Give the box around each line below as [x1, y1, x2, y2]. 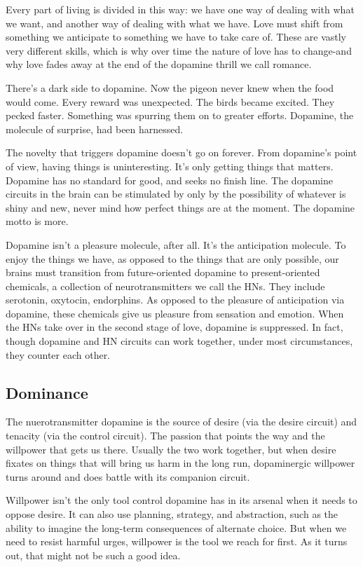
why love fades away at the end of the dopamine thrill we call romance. [6, 57, 312, 71]
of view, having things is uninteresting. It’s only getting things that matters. [6, 158, 334, 173]
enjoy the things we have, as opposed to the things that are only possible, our [6, 251, 339, 266]
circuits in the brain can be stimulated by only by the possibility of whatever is [6, 186, 346, 201]
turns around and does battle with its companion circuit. [6, 469, 250, 484]
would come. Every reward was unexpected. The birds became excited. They [6, 94, 335, 109]
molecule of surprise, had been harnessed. [6, 121, 184, 136]
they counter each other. [6, 347, 111, 362]
